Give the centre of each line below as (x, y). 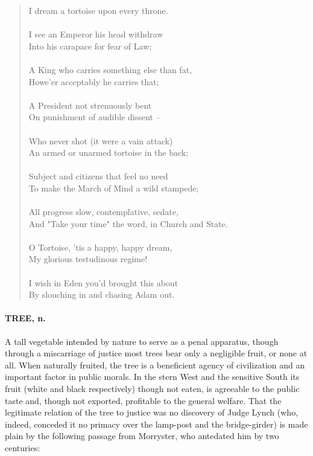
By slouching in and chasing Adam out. (102, 294)
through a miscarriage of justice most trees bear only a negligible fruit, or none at (156, 353)
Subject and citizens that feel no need (98, 176)
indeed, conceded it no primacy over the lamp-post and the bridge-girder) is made (156, 424)
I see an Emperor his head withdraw (96, 34)
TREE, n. (25, 318)
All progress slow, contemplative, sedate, (103, 212)
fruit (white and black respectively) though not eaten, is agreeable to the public (152, 389)
